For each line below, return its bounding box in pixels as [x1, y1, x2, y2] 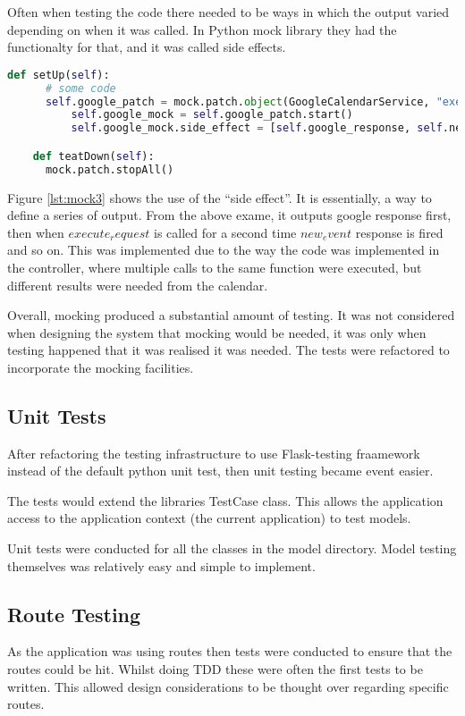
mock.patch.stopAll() [45, 163, 174, 176]
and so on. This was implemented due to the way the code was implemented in [7, 240, 440, 259]
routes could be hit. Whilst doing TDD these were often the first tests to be [7, 660, 423, 678]
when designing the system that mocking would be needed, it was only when [7, 323, 427, 341]
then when [7, 223, 64, 241]
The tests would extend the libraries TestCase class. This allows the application [7, 491, 444, 510]
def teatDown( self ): [32, 149, 155, 163]
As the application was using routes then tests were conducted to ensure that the [7, 642, 452, 661]
